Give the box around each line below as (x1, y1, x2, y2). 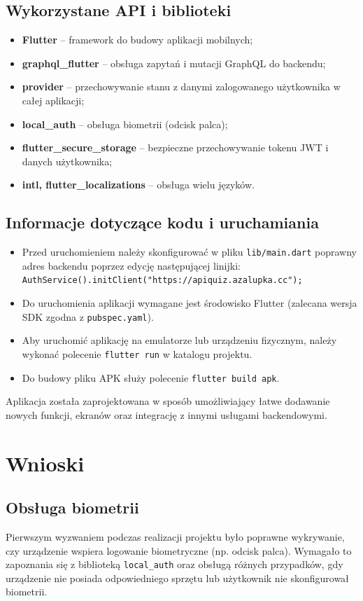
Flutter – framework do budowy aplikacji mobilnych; (22, 32, 253, 47)
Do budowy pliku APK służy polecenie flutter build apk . (22, 370, 280, 385)
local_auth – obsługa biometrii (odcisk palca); (22, 116, 228, 131)
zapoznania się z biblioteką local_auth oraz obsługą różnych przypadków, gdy (6, 557, 343, 572)
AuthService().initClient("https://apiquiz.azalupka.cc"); (22, 275, 303, 286)
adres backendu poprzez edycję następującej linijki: (22, 258, 241, 272)
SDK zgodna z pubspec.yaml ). (22, 309, 154, 324)
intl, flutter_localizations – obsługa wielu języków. (22, 177, 255, 192)
